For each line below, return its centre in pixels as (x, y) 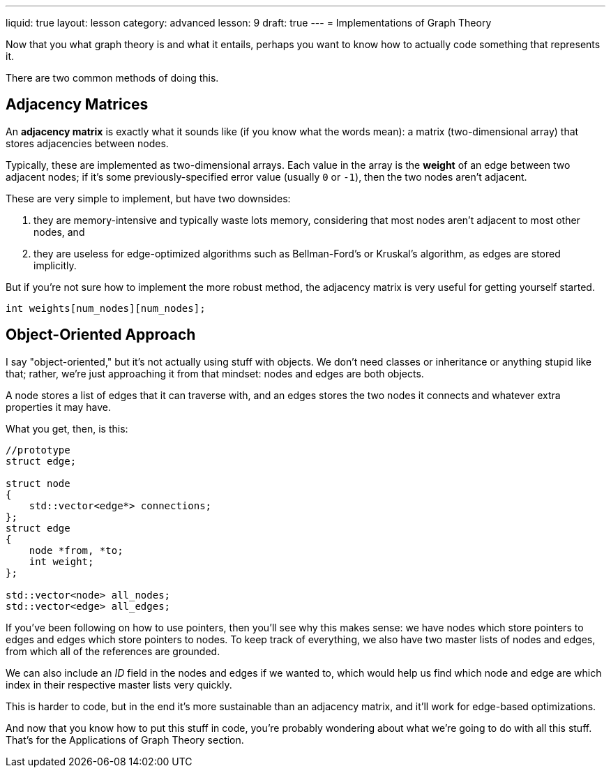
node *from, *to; (76, 550)
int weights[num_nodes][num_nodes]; (106, 308)
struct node (38, 483)
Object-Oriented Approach (101, 335)
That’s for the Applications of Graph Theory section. (125, 740)
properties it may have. (59, 407)
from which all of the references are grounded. (113, 651)
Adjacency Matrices (77, 105)
